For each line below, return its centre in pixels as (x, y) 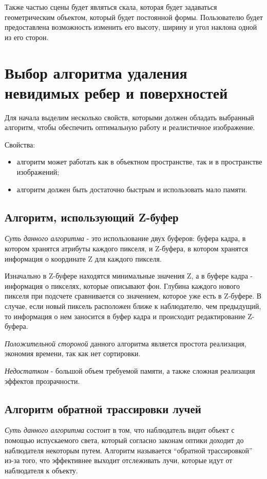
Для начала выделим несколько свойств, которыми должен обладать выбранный (129, 117)
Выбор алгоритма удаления (96, 72)
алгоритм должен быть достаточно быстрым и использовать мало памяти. (132, 189)
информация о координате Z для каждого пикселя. (83, 258)
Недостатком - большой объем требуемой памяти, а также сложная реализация (130, 370)
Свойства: (20, 144)
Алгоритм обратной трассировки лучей (103, 408)
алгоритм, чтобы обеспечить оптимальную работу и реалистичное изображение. (130, 127)
